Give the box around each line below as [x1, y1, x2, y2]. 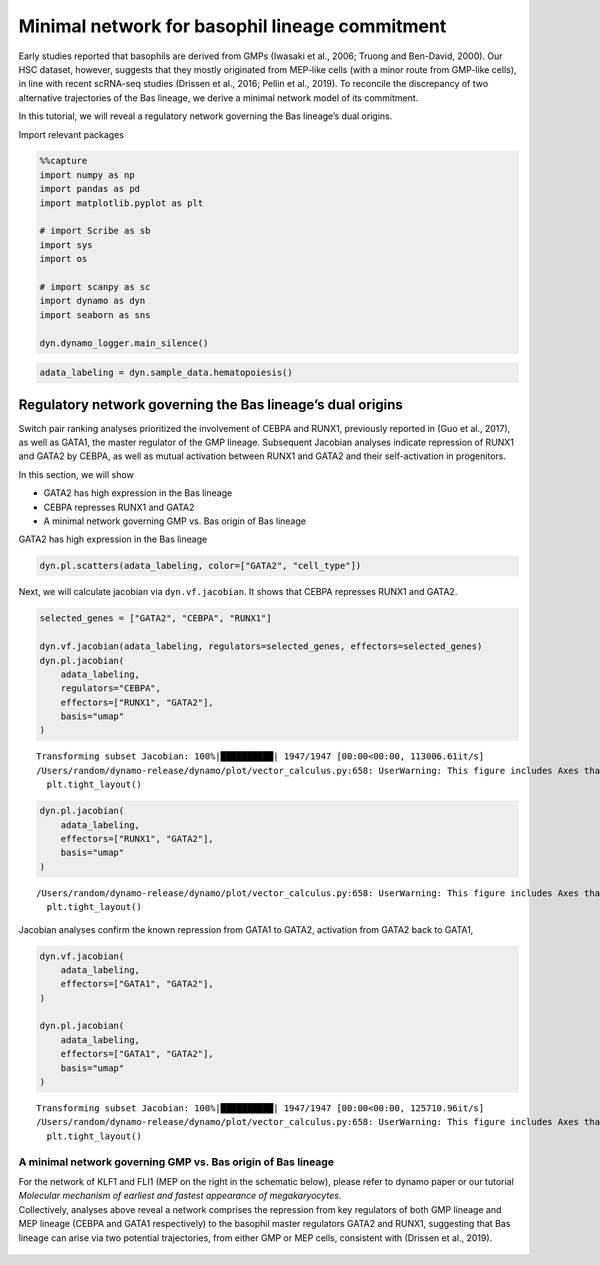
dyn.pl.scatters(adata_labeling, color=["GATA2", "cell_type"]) [39, 560, 362, 572]
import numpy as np [39, 169, 135, 180]
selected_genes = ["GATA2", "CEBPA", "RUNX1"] [39, 613, 272, 624]
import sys [39, 239, 93, 250]
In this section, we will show [18, 468, 134, 480]
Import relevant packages [18, 128, 125, 140]
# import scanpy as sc [39, 281, 151, 292]
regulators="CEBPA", [60, 683, 162, 694]
